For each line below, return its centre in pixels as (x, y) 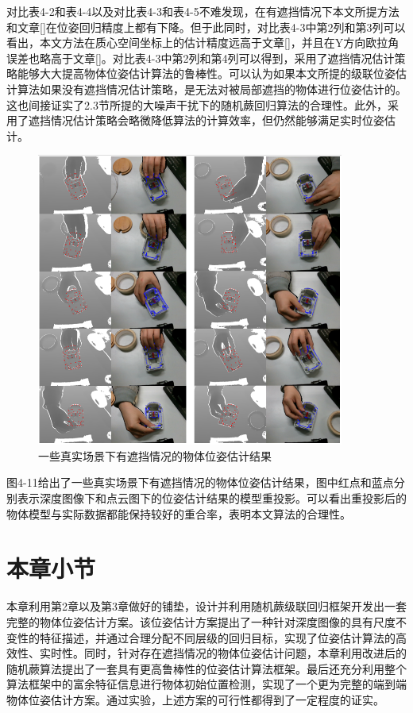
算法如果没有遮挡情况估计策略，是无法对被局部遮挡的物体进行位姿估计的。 (212, 89)
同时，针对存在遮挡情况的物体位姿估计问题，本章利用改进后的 (245, 653)
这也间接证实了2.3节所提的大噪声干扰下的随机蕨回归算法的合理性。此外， (197, 104)
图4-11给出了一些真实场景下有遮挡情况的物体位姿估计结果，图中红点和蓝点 (200, 482)
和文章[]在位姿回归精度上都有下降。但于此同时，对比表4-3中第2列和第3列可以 (206, 27)
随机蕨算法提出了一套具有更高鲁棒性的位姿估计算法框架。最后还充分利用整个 (206, 668)
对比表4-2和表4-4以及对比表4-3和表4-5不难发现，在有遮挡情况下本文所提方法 (203, 11)
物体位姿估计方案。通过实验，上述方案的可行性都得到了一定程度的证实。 (195, 699)
